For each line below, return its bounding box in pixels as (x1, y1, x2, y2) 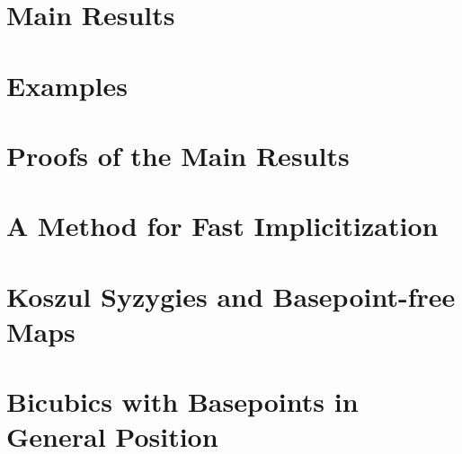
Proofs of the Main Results (6, 136, 350, 173)
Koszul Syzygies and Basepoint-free (6, 277, 456, 314)
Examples (6, 66, 128, 103)
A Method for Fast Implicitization (6, 207, 439, 244)
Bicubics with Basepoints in (6, 383, 359, 420)
